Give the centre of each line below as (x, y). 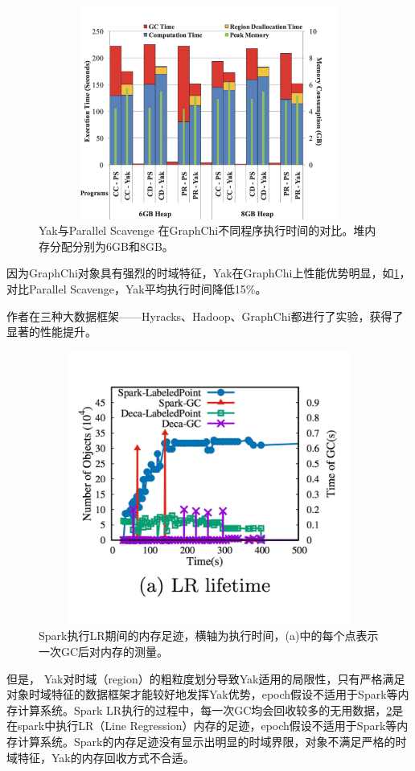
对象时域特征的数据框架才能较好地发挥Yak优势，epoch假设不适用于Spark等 (202, 694)
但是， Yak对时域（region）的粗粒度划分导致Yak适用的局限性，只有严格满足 (206, 678)
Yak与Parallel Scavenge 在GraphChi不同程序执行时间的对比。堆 (202, 230)
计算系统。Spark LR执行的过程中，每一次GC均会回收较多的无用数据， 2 (205, 709)
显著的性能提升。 (51, 332)
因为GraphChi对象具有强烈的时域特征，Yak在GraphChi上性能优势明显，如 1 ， (209, 273)
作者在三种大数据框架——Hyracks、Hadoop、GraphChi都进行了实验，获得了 (205, 316)
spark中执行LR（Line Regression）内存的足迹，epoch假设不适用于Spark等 (207, 726)
